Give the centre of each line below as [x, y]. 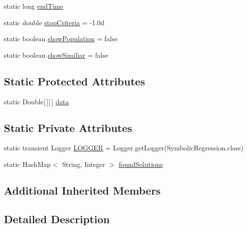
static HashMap [27, 164]
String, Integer [83, 164]
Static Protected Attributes [74, 81]
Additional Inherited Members [82, 190]
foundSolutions [141, 164]
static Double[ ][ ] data [36, 101]
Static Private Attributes [68, 127]
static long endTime [34, 6]
